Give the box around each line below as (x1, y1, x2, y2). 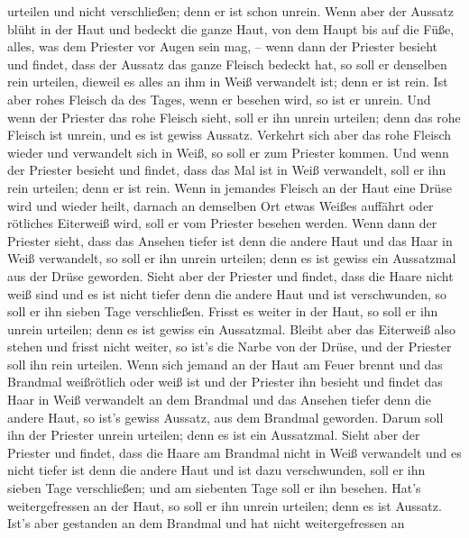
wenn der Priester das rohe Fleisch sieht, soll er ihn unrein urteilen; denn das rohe (7, 107, 461, 126)
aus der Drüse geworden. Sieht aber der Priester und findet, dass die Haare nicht (7, 266, 454, 285)
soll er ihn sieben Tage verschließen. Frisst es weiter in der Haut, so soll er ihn (7, 302, 438, 321)
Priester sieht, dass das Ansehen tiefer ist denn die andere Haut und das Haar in (7, 231, 453, 250)
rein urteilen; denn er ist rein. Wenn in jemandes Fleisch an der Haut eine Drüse (7, 178, 452, 196)
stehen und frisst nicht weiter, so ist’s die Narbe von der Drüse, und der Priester (7, 337, 452, 356)
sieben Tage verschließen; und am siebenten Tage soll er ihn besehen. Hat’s (7, 479, 421, 497)
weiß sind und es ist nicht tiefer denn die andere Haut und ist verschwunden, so (7, 284, 447, 303)
